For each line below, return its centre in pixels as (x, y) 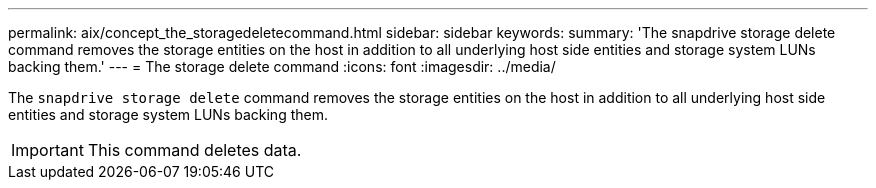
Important (47, 150)
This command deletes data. (194, 150)
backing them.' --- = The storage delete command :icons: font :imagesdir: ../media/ (282, 66)
